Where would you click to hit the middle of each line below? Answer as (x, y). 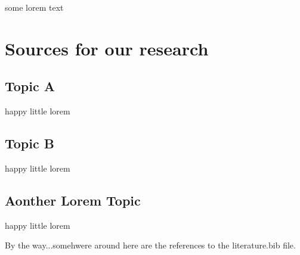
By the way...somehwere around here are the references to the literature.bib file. (150, 245)
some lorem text (34, 7)
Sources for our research (107, 48)
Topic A (30, 86)
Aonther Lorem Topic (73, 200)
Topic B (30, 143)
